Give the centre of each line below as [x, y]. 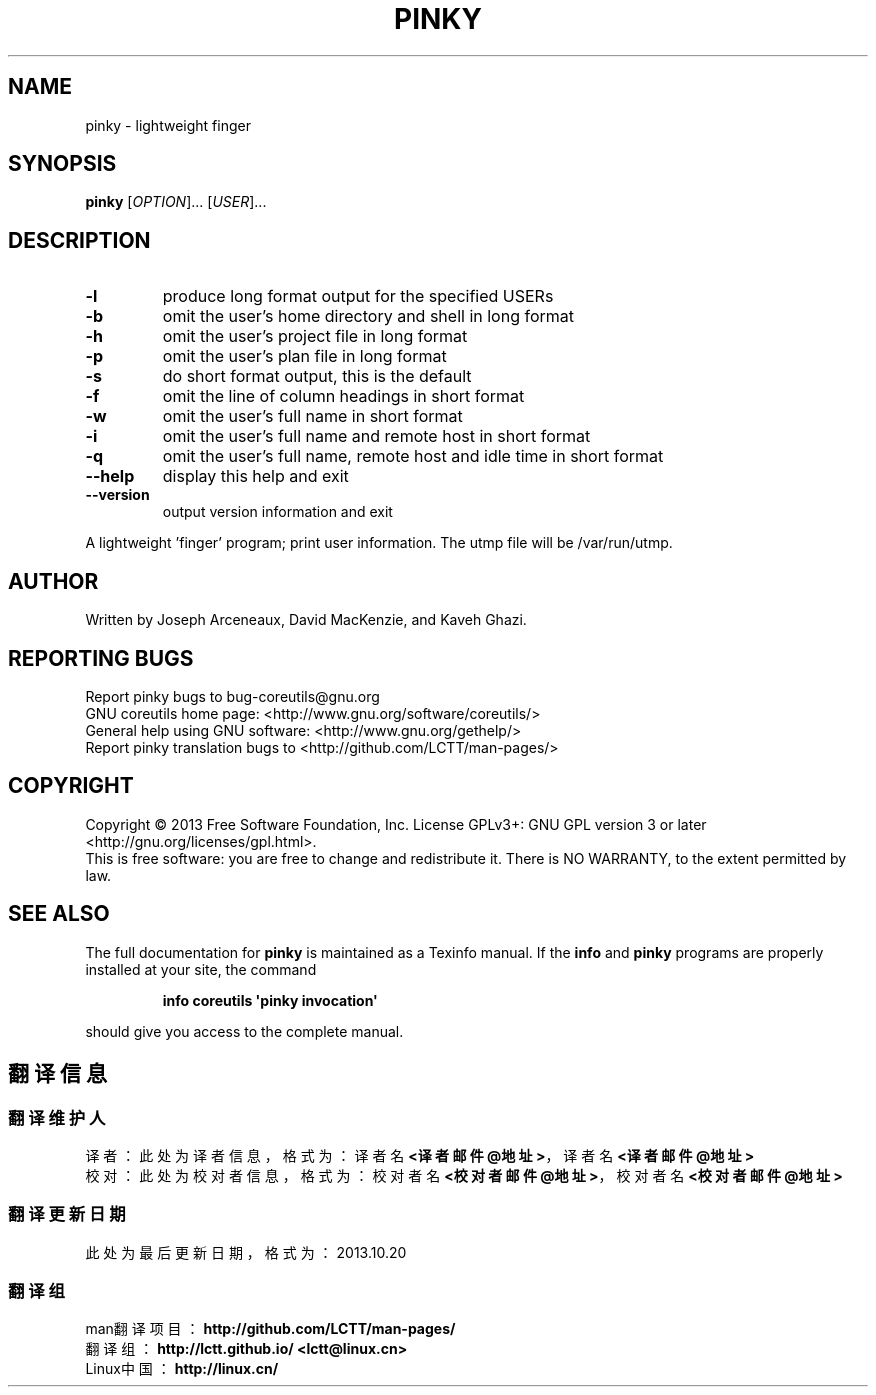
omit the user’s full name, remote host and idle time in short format [413, 456]
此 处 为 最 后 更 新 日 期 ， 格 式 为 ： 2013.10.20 [246, 1252]
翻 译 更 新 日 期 [67, 1214]
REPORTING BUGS [101, 658]
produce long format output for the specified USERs [358, 296]
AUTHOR [53, 581]
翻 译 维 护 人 [57, 1117]
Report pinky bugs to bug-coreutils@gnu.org [232, 696]
